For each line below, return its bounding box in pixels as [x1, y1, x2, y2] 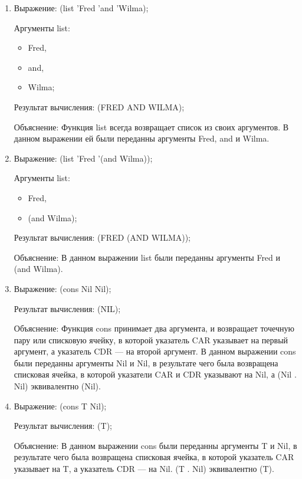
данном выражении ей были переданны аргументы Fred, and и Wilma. [14, 132, 270, 145]
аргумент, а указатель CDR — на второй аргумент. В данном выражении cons [14, 345, 296, 357]
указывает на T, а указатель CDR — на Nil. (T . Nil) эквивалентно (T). [14, 462, 274, 475]
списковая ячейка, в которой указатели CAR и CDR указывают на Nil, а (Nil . [14, 368, 297, 380]
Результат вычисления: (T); [14, 419, 112, 432]
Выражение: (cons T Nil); [14, 399, 107, 412]
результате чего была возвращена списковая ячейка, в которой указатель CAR [14, 451, 294, 463]
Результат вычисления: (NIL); [14, 302, 121, 314]
